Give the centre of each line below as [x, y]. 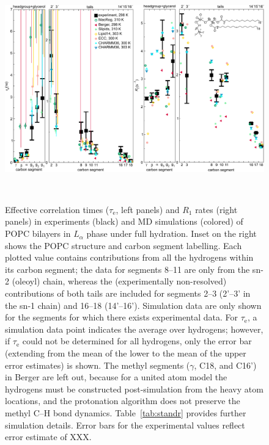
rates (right [216, 209]
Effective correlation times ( [57, 209]
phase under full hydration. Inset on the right [171, 233]
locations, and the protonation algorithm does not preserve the [123, 401]
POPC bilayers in [38, 233]
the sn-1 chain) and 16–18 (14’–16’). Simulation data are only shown [133, 305]
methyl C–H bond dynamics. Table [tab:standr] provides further [126, 412]
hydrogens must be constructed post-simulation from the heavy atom [134, 389]
